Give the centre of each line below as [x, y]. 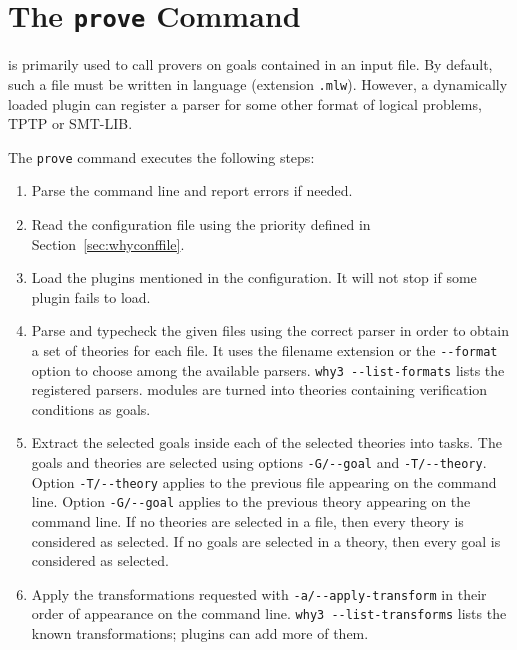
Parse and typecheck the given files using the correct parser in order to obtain [270, 330]
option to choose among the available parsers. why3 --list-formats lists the [268, 369]
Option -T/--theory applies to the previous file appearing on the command [264, 481]
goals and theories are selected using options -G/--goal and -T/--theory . [259, 462]
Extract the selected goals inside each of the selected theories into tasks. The [266, 442]
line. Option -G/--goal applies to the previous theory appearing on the [251, 501]
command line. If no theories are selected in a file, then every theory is [247, 520]
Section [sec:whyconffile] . [108, 243]
